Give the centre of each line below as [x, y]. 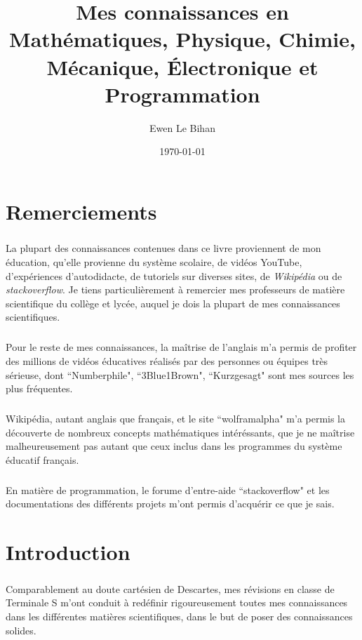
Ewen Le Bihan [182, 127]
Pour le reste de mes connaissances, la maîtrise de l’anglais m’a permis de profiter [181, 347]
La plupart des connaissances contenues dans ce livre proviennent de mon [163, 248]
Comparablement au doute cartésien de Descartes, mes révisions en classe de [170, 588]
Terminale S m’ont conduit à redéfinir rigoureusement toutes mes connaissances [177, 602]
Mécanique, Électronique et [182, 66]
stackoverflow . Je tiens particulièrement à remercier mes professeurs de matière [175, 289]
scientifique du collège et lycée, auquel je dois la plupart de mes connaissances [173, 303]
